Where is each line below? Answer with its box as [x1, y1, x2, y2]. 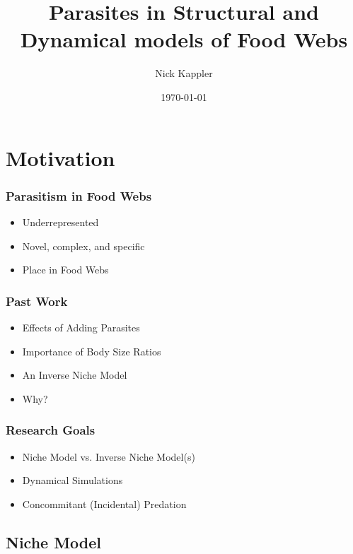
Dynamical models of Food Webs [20, 25, 348, 54]
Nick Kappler [155, 66, 213, 81]
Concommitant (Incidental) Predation [22, 496, 187, 511]
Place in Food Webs [22, 262, 109, 277]
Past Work [6, 292, 68, 310]
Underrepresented [22, 214, 99, 229]
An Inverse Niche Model [22, 367, 127, 382]
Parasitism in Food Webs [6, 187, 152, 204]
